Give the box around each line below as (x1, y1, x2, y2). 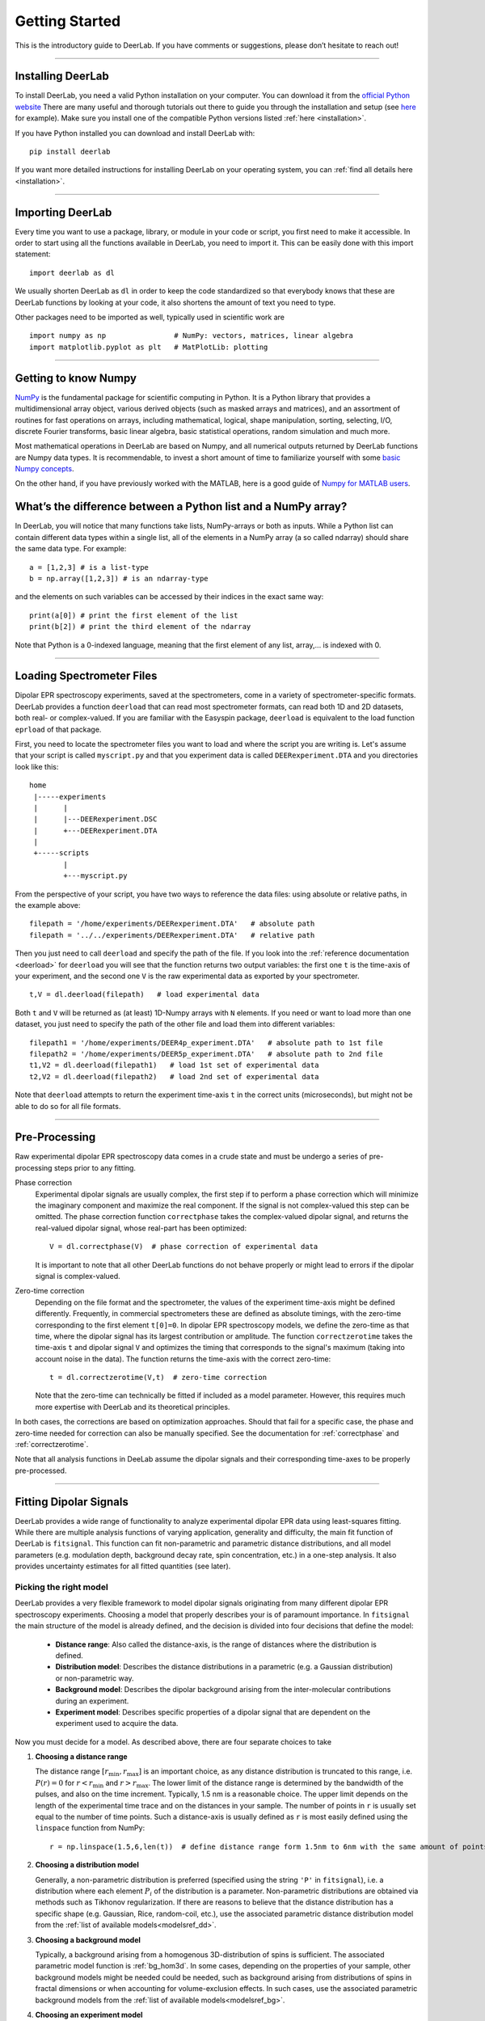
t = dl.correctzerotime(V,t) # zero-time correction (49, 1373, 267, 1382)
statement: (15, 249, 51, 259)
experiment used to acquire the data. (55, 1719, 179, 1728)
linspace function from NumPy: (35, 1823, 145, 1833)
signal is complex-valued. (35, 1271, 120, 1281)
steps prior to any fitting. (53, 1162, 137, 1172)
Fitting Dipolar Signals (15, 1495, 129, 1508)
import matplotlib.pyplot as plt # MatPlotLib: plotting (29, 342, 268, 352)
